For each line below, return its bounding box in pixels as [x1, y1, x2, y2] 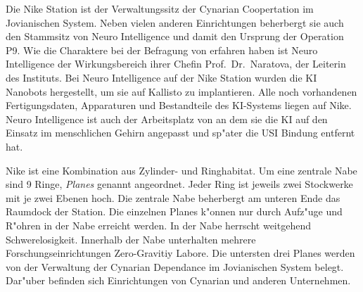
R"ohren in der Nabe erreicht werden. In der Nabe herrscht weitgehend [6, 217, 311, 232]
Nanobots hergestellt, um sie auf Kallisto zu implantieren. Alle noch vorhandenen [6, 84, 357, 99]
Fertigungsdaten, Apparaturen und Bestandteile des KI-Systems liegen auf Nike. [6, 98, 352, 113]
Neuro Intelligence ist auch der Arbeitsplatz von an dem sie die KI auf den [6, 111, 328, 126]
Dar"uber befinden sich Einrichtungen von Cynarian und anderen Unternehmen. [6, 273, 351, 288]
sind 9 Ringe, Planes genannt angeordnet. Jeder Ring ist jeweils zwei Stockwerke [6, 177, 353, 191]
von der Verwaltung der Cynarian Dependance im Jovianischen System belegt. [6, 259, 344, 274]
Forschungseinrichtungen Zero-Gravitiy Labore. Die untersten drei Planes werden [6, 246, 355, 260]
